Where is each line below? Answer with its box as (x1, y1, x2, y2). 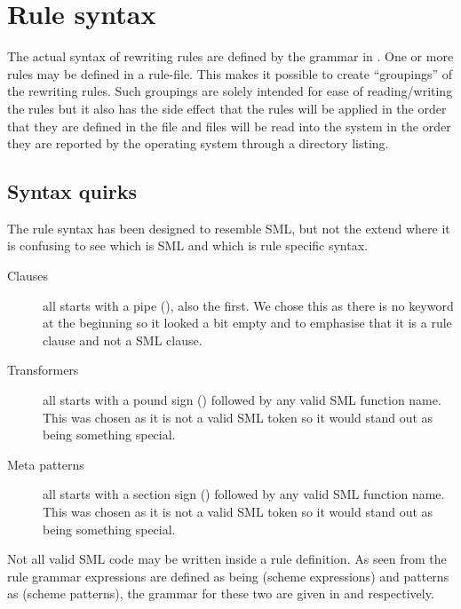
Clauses (7, 266, 49, 285)
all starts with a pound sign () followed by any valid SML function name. (43, 391, 441, 409)
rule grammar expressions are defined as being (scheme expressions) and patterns (7, 566, 449, 585)
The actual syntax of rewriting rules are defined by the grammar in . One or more (7, 47, 454, 66)
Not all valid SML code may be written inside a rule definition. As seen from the (7, 550, 447, 568)
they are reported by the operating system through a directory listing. (7, 134, 389, 153)
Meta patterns (7, 455, 84, 473)
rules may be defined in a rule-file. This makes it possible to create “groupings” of (7, 64, 453, 83)
